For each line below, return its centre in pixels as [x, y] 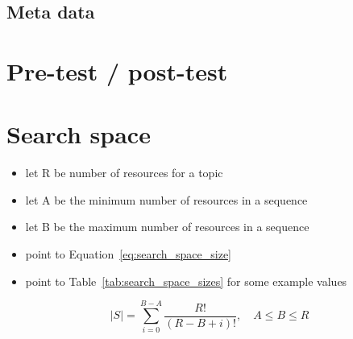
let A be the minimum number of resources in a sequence [166, 199]
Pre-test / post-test [117, 70]
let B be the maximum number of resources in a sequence [167, 227]
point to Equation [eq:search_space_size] [128, 254]
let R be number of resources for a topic [124, 173]
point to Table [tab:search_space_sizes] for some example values [186, 281]
